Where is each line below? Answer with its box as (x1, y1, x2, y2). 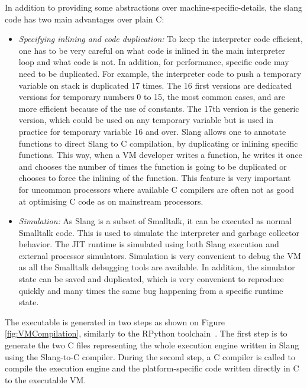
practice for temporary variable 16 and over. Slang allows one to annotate (18, 125, 286, 137)
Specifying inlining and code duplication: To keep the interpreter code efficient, (18, 33, 303, 45)
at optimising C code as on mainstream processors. (18, 195, 203, 207)
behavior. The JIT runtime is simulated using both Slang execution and (18, 238, 279, 250)
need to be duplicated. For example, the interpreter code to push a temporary (18, 67, 302, 79)
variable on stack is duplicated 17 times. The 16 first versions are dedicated (18, 79, 292, 91)
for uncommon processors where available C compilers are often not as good (18, 183, 295, 195)
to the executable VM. (5, 373, 86, 386)
